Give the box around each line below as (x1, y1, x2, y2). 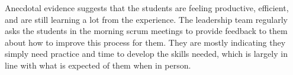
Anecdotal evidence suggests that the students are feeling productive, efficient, (5, 2, 289, 13)
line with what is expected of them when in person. (5, 59, 191, 71)
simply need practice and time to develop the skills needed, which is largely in (5, 47, 288, 60)
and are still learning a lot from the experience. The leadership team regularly (5, 13, 288, 25)
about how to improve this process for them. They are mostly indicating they (5, 36, 286, 48)
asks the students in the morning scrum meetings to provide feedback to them (5, 25, 288, 37)
